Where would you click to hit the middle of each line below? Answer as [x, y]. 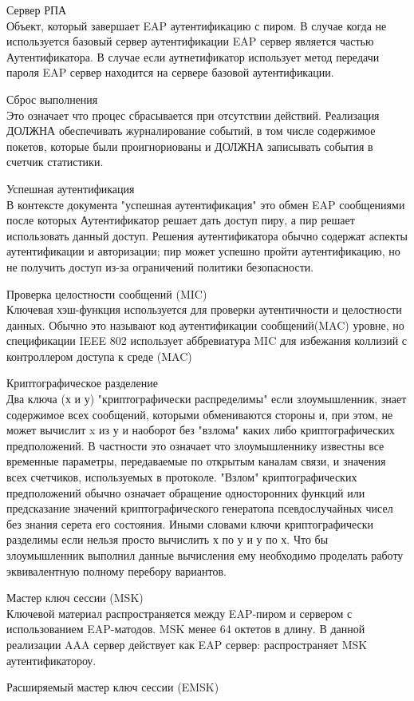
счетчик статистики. [55, 162]
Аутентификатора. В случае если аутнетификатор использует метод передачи [193, 56]
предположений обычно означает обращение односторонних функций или [186, 492]
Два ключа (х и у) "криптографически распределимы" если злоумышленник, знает [207, 399]
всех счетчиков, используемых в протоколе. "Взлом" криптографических [182, 477]
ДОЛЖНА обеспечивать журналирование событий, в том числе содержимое [191, 131]
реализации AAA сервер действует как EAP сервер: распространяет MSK [187, 644]
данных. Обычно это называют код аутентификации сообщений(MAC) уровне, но [205, 325]
